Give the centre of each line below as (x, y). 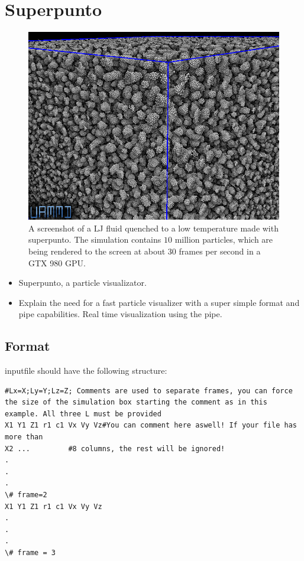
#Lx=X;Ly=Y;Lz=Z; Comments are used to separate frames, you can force (149, 391)
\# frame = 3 (30, 552)
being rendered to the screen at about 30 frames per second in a (145, 251)
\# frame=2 (26, 495)
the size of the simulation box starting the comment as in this (136, 402)
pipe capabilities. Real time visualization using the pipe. (120, 314)
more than (24, 437)
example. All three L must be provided (83, 414)
